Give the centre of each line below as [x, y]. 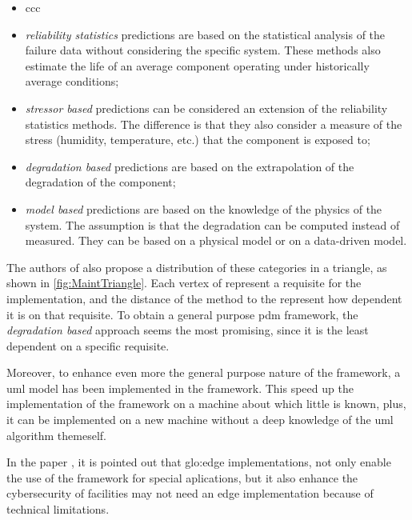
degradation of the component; [100, 182]
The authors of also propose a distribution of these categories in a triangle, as [197, 267]
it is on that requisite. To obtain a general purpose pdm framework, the [182, 314]
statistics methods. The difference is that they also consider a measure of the [214, 124]
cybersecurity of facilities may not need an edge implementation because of [190, 493]
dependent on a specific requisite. [88, 345]
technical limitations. [58, 509]
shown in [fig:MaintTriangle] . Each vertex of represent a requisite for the [184, 283]
